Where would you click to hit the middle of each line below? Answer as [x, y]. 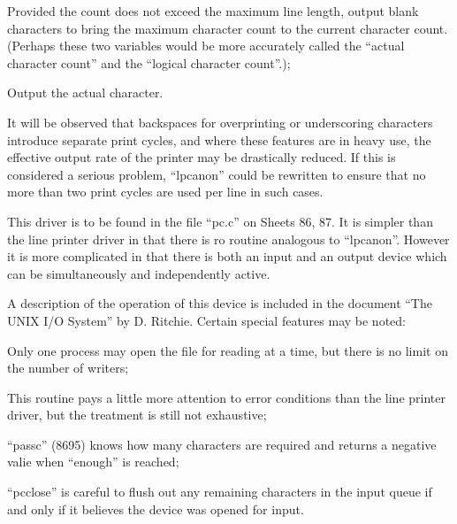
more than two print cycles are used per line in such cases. [165, 192]
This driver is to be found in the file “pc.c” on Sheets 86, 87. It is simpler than [220, 221]
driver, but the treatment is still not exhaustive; [137, 415]
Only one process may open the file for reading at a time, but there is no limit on [228, 350]
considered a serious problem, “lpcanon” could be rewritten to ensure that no [217, 174]
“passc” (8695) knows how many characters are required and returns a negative [222, 444]
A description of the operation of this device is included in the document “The [220, 303]
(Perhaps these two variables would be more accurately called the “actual [206, 46]
